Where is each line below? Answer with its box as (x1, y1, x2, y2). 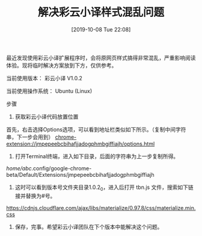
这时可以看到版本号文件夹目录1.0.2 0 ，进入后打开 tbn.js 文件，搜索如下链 (14, 183, 194, 192)
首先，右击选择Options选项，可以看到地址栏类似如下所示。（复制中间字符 (6, 126, 186, 133)
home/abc (6, 164, 32, 172)
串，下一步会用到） (6, 133, 54, 141)
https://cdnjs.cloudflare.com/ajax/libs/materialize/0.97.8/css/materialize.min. (6, 204, 196, 211)
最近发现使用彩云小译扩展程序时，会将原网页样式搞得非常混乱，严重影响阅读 (6, 54, 196, 61)
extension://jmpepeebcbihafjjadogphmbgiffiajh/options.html (6, 140, 155, 147)
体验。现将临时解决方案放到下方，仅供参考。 (6, 62, 117, 69)
